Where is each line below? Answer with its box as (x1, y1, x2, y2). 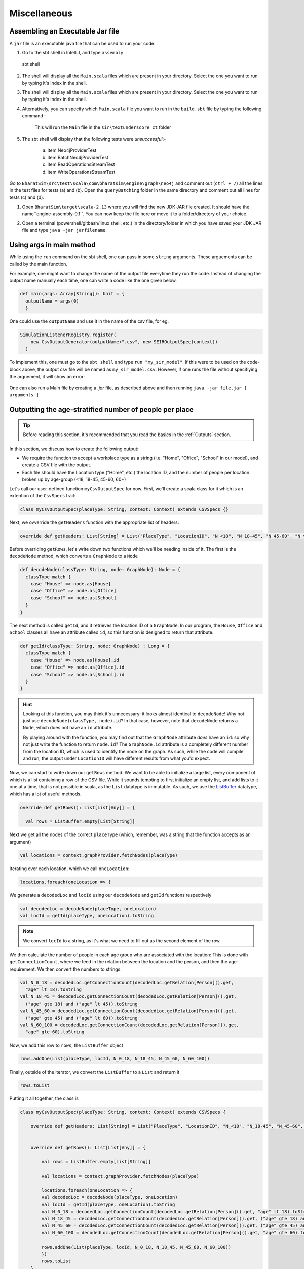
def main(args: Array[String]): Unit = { (20, 291, 125, 297)
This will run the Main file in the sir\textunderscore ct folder (34, 124, 172, 130)
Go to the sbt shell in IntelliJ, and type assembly (22, 50, 124, 56)
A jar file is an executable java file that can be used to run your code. (9, 41, 156, 47)
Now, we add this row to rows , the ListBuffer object (9, 1042, 124, 1048)
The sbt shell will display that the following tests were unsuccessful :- (22, 136, 166, 142)
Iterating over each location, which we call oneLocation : (9, 865, 130, 872)
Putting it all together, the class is (9, 1095, 79, 1101)
